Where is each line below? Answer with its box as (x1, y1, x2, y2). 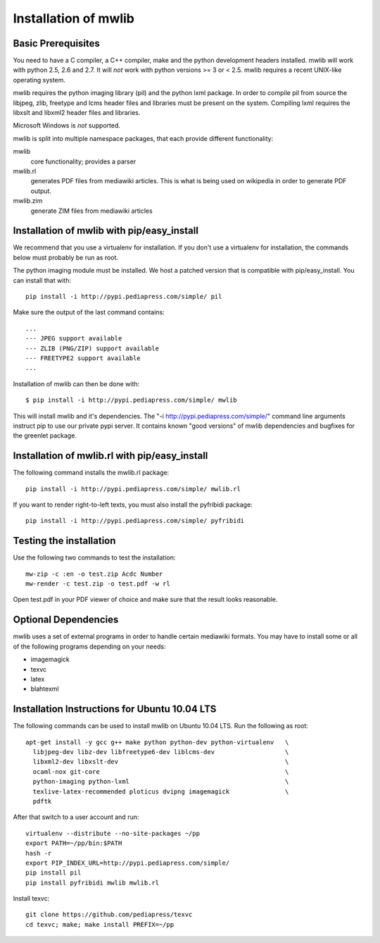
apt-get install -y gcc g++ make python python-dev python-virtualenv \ (25, 738, 289, 746)
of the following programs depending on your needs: (13, 642, 166, 651)
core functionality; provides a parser (30, 157, 137, 166)
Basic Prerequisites (13, 37, 100, 49)
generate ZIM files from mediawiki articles (30, 207, 153, 215)
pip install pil (25, 869, 82, 877)
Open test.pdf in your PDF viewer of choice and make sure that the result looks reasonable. (13, 596, 278, 604)
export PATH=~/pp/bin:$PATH (25, 839, 122, 847)
